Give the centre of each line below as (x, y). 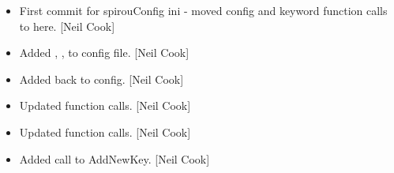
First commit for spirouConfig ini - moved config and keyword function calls (203, 10)
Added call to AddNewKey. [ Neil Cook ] (114, 158)
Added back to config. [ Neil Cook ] (101, 79)
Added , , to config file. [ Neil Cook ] (104, 53)
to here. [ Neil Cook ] (67, 26)
